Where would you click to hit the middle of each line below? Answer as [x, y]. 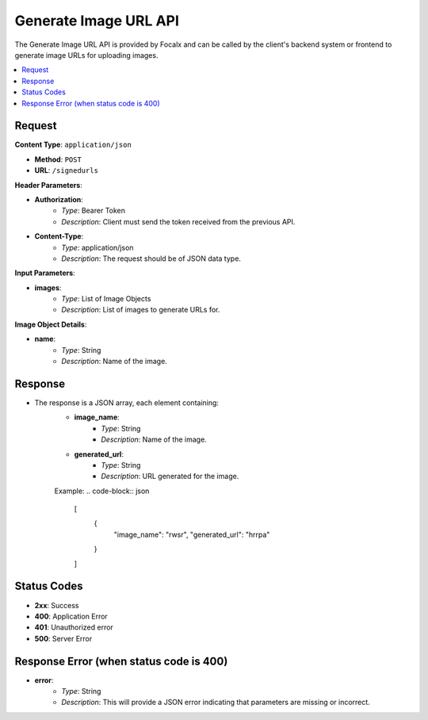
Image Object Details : [51, 324]
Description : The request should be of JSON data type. [151, 259]
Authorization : [59, 199]
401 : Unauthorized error [74, 627]
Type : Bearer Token [94, 211]
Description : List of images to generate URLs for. [141, 310]
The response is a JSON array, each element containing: [127, 402]
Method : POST [58, 159]
